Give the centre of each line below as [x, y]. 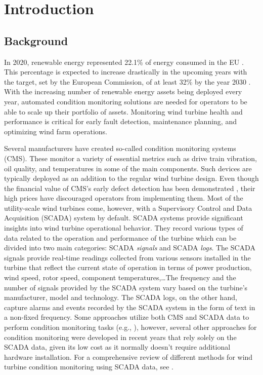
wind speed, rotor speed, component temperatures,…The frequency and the [120, 277]
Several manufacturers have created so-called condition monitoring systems [120, 148]
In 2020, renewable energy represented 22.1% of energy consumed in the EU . [124, 62]
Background [36, 40]
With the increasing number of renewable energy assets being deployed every [123, 91]
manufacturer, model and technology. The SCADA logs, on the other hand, [121, 297]
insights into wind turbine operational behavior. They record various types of [124, 228]
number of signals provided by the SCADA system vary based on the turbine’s [126, 287]
